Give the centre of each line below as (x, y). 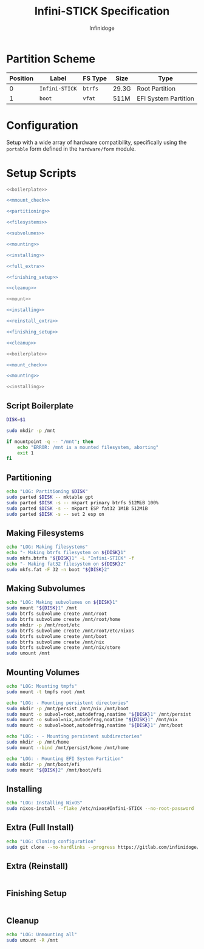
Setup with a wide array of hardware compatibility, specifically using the (97, 142)
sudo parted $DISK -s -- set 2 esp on (55, 514)
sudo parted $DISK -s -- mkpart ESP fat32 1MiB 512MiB (77, 509)
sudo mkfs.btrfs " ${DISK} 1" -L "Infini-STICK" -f (70, 558)
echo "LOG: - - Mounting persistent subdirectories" (74, 736)
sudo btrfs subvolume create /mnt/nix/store (63, 648)
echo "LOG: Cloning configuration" (51, 841)
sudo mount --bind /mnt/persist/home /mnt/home (68, 748)
